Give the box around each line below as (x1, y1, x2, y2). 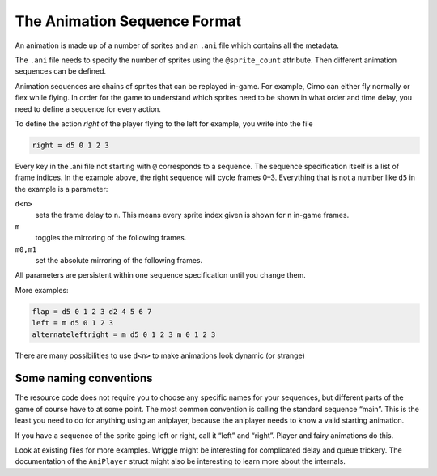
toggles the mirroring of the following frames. (35, 233, 187, 243)
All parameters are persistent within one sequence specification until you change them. (15, 270, 307, 280)
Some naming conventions (15, 372, 153, 385)
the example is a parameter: (15, 184, 108, 193)
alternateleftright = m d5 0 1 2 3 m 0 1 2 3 (32, 329, 216, 339)
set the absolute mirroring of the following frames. (35, 255, 202, 265)
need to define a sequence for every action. (15, 104, 162, 113)
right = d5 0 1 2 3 (32, 140, 109, 150)
